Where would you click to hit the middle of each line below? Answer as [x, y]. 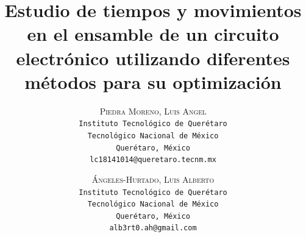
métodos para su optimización [153, 81]
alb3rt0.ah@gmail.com [153, 228]
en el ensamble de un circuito [153, 34]
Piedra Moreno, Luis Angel [153, 111]
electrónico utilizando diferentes [153, 58]
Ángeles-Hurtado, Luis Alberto [153, 179]
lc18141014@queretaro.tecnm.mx [153, 160]
